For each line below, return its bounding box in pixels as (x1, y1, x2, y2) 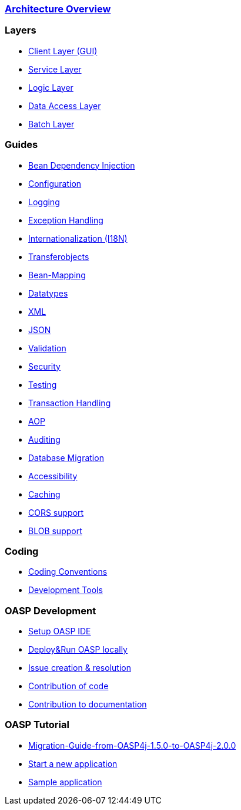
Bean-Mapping (28, 269, 86, 280)
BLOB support (28, 525, 82, 536)
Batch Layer (28, 118, 75, 129)
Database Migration (28, 452, 104, 463)
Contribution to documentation (28, 699, 147, 709)
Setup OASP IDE (28, 626, 91, 636)
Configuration (28, 178, 82, 189)
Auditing (28, 434, 61, 444)
